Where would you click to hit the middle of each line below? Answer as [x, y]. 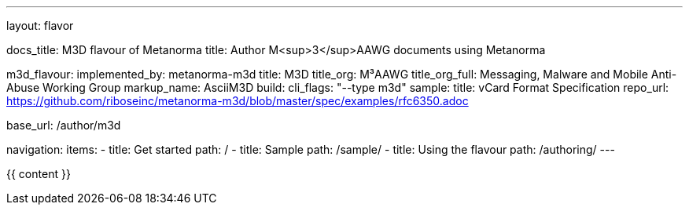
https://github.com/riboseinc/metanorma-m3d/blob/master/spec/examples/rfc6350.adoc [238, 101]
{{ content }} [39, 174]
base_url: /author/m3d [64, 125]
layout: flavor [40, 25]
